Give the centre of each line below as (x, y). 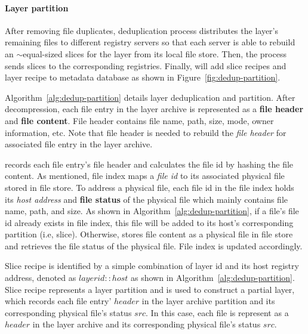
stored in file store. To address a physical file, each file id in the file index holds (150, 187)
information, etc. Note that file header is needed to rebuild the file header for (146, 132)
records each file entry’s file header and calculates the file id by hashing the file (149, 164)
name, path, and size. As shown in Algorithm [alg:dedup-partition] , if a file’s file (152, 211)
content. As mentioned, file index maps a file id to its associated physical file (145, 176)
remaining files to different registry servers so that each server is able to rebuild (150, 42)
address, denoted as (41, 278)
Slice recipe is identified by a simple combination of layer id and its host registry (152, 266)
